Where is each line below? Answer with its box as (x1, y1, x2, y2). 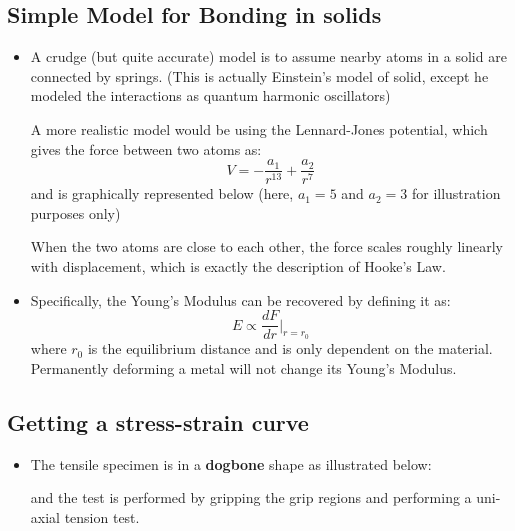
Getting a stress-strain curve (7, 406, 309, 437)
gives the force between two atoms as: (30, 138, 262, 159)
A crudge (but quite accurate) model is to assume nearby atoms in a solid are (30, 46, 507, 67)
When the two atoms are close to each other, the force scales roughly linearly (30, 236, 503, 257)
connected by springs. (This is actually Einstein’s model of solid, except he (30, 65, 489, 86)
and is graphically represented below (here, (30, 183, 294, 204)
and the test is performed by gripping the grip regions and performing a (30, 487, 472, 508)
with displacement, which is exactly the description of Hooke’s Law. (30, 256, 446, 277)
